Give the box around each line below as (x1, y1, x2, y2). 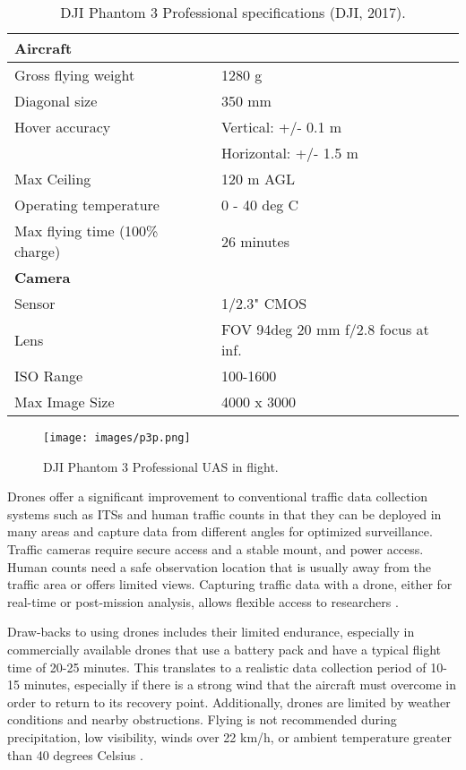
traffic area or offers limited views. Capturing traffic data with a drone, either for (7, 575, 453, 594)
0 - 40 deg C (220, 194, 299, 215)
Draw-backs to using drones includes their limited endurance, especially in (7, 622, 415, 641)
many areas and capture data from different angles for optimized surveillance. (7, 522, 433, 541)
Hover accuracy (14, 116, 111, 137)
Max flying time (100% (14, 220, 159, 241)
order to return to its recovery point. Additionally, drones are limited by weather (7, 692, 451, 711)
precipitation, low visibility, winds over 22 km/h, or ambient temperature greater (7, 727, 452, 746)
